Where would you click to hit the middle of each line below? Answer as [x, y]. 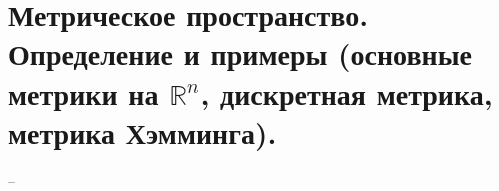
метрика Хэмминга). [142, 131]
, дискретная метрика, [346, 92]
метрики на [83, 92]
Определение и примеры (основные [240, 53]
